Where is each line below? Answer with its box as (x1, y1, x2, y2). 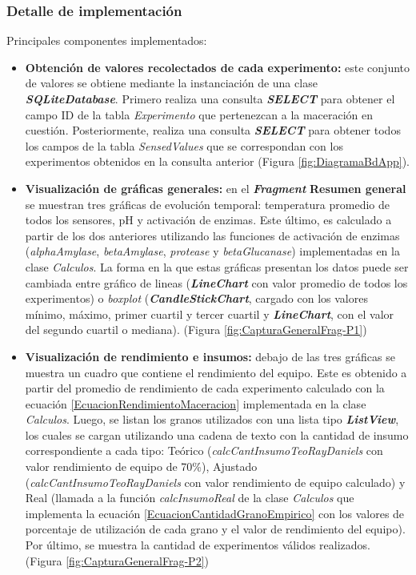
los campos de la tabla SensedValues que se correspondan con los (25, 137, 343, 154)
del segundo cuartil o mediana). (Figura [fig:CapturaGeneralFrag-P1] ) (25, 321, 367, 338)
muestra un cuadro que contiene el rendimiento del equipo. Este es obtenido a (25, 364, 407, 380)
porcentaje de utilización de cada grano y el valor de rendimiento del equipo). (25, 521, 406, 537)
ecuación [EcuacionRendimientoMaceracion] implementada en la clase (25, 395, 366, 412)
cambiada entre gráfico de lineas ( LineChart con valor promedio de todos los (25, 274, 408, 291)
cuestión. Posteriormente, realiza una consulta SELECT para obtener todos (25, 122, 401, 139)
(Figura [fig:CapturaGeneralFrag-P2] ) (25, 552, 209, 569)
